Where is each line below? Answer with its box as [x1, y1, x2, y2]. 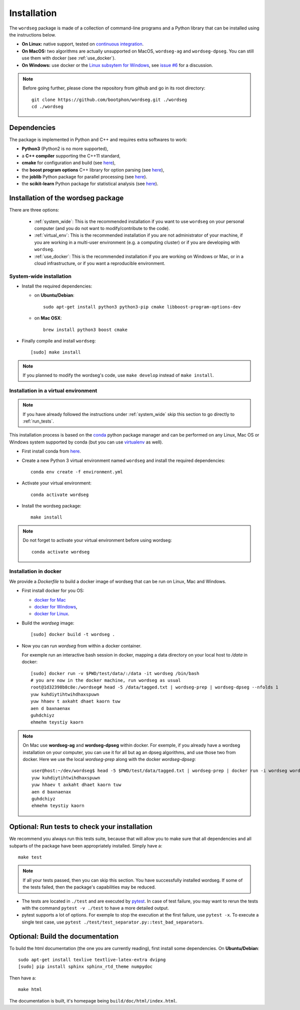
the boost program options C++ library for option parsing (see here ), [21, 166, 164, 172]
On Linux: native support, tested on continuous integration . [21, 41, 144, 47]
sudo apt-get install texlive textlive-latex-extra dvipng [18, 957, 166, 962]
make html [18, 986, 42, 992]
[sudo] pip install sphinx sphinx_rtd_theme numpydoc [18, 964, 152, 969]
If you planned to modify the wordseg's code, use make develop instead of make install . [22, 372, 214, 378]
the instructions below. [9, 31, 56, 37]
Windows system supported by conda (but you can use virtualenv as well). [9, 439, 163, 445]
